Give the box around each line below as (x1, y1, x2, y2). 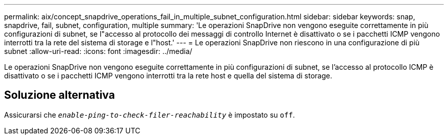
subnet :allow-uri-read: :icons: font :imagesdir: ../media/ (4, 47, 192, 55)
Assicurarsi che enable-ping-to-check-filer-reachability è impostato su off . (4, 110, 295, 119)
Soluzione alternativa (4, 89, 115, 102)
